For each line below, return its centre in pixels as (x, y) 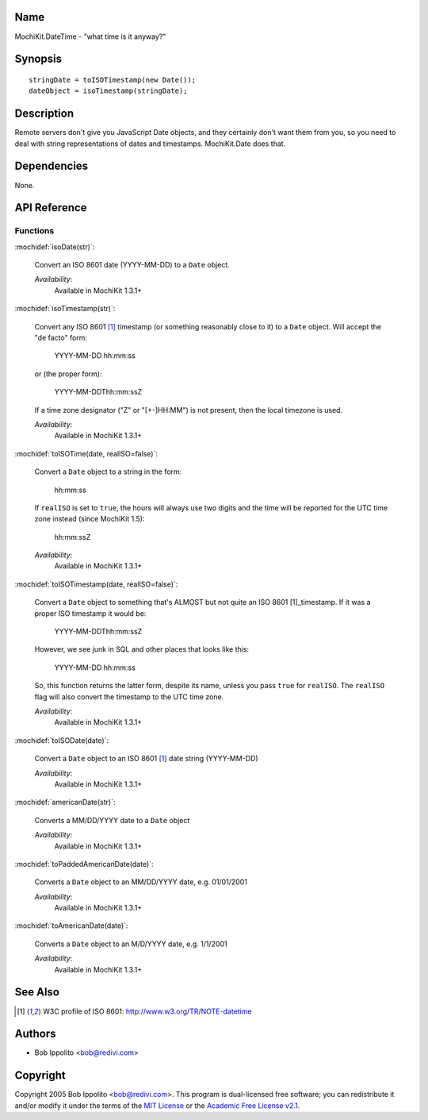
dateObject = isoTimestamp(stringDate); (108, 91)
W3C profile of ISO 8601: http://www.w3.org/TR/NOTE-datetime (147, 1011)
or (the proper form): (68, 374)
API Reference (51, 208)
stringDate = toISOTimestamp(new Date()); (113, 80)
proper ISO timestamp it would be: (90, 613)
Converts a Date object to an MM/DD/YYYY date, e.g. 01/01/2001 (141, 882)
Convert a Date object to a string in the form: (108, 471)
